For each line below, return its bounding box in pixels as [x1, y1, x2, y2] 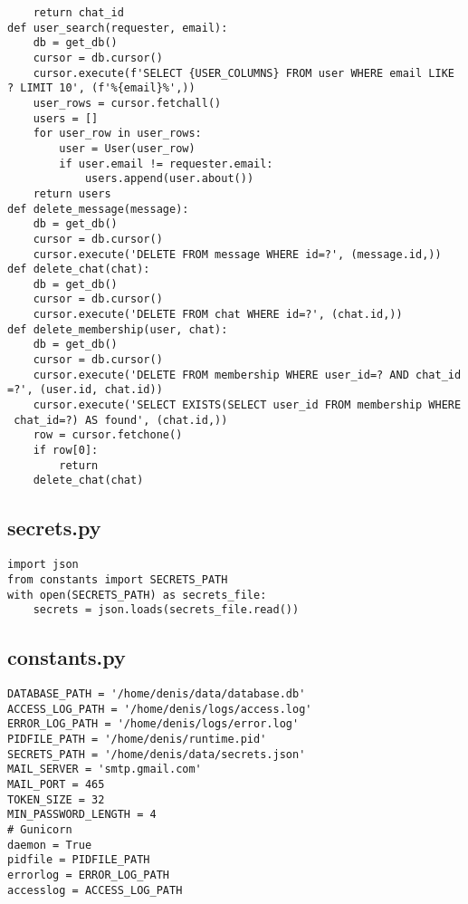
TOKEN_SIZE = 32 [7, 793, 105, 806]
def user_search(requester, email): [7, 21, 228, 34]
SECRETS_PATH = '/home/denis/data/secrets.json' [7, 747, 306, 761]
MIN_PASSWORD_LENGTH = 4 [7, 808, 157, 822]
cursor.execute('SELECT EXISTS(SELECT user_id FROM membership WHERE [33, 399, 462, 412]
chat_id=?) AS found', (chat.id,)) [14, 413, 228, 427]
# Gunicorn [7, 822, 72, 836]
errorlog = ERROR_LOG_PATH [7, 868, 169, 881]
